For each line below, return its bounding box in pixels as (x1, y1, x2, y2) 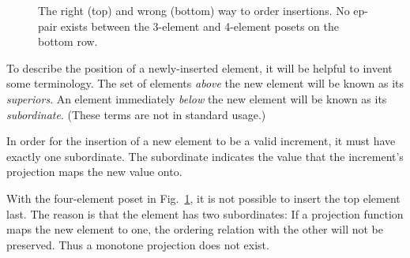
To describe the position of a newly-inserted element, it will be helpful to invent (6, 59, 393, 76)
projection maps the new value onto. (6, 163, 182, 180)
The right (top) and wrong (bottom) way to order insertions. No (38, 2, 350, 18)
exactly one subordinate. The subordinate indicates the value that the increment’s (6, 148, 404, 164)
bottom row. (38, 33, 98, 50)
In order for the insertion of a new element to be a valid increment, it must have (6, 133, 396, 149)
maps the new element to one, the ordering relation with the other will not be (6, 221, 383, 237)
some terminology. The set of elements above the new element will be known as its (6, 75, 404, 92)
